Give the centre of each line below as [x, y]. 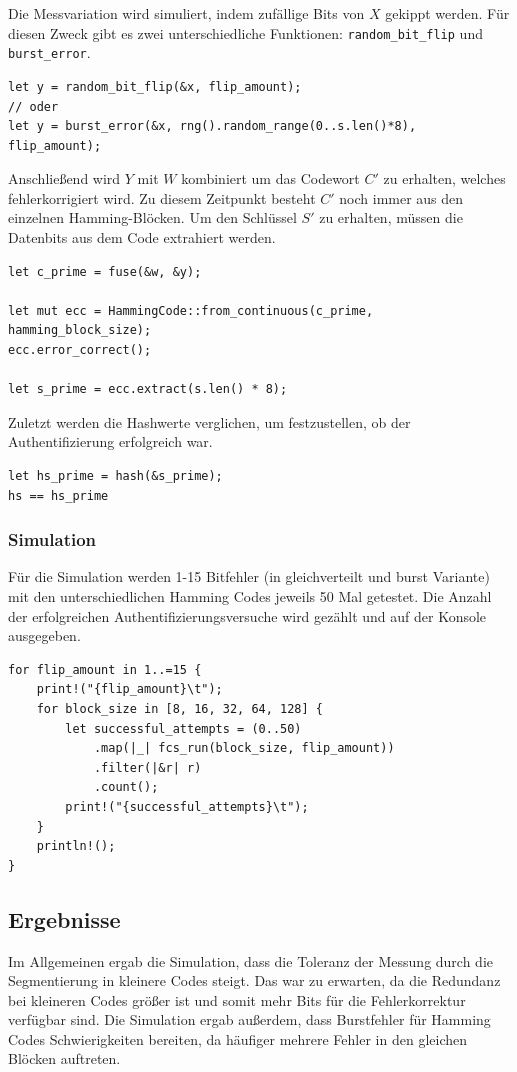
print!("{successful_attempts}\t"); [187, 806]
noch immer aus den [401, 197]
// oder [33, 106]
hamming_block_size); [80, 330]
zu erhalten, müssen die [391, 217]
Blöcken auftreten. [64, 1058]
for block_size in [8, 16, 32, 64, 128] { [179, 708]
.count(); [126, 787]
